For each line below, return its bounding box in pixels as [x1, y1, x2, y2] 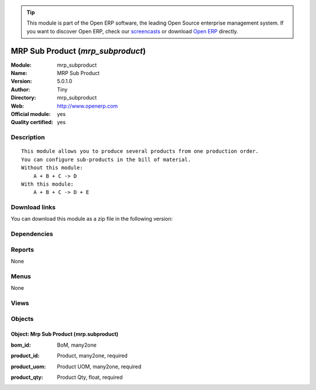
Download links [11, 203, 56, 211]
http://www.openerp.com [57, 102, 118, 110]
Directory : [11, 94, 36, 101]
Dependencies [11, 230, 54, 238]
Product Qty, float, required [57, 374, 123, 381]
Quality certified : [11, 119, 54, 126]
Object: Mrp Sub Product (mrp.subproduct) [11, 331, 119, 338]
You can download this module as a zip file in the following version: [11, 215, 173, 223]
